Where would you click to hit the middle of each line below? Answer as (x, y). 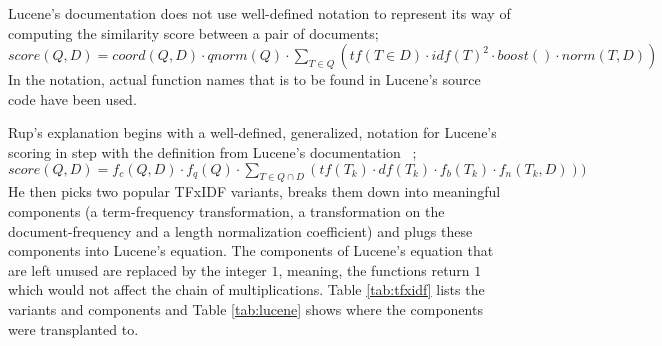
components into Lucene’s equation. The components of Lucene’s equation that (251, 250)
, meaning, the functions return (374, 269)
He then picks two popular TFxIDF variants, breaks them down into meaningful (254, 191)
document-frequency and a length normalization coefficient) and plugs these (240, 230)
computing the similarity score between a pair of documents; (193, 32)
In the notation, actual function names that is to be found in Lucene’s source (244, 79)
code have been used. (72, 98)
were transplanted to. (73, 328)
